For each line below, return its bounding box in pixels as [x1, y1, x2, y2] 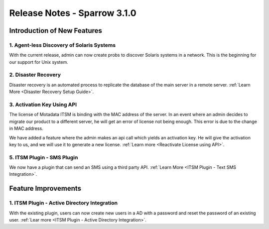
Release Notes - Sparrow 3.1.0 [9, 7, 136, 18]
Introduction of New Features [9, 26, 102, 35]
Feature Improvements [9, 184, 82, 193]
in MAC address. [9, 125, 43, 131]
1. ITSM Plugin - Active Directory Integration [9, 200, 118, 207]
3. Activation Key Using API [9, 101, 77, 108]
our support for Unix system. [9, 59, 68, 65]
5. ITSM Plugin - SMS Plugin [9, 154, 78, 161]
